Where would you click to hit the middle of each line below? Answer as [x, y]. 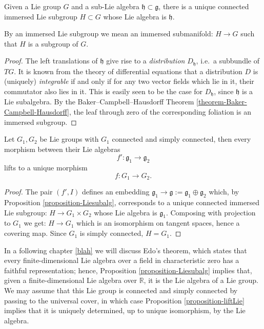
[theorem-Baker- [222, 102]
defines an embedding [116, 192]
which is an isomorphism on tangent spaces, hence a [158, 223]
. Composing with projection [211, 212]
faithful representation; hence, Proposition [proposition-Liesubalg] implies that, [128, 270]
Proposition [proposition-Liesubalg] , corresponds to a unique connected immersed [132, 202]
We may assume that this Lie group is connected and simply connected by [121, 290]
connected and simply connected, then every [181, 139]
